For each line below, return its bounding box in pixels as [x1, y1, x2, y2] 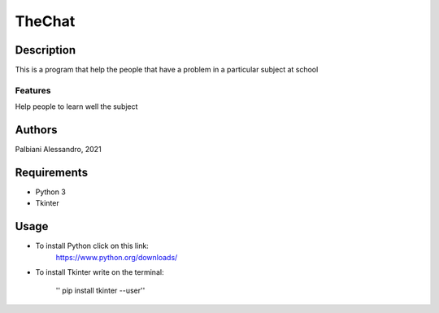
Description [15, 43, 76, 57]
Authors [15, 123, 58, 137]
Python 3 [35, 187, 67, 197]
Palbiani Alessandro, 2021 [15, 145, 102, 154]
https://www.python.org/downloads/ [55, 252, 178, 262]
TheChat [15, 12, 76, 30]
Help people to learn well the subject [15, 102, 138, 111]
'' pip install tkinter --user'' [55, 285, 146, 296]
